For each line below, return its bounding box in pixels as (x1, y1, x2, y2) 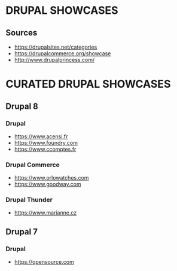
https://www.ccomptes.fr (14, 145, 77, 153)
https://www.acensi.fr (14, 133, 68, 140)
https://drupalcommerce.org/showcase (14, 50, 111, 57)
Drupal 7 (5, 227, 38, 237)
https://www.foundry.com (14, 139, 78, 146)
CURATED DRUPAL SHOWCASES (5, 78, 171, 91)
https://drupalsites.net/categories (14, 43, 97, 50)
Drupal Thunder (5, 196, 53, 204)
